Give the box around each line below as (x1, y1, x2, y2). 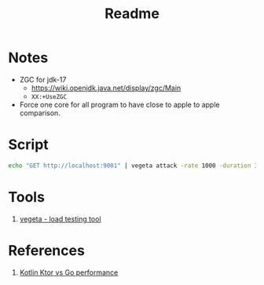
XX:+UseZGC (31, 93, 68, 100)
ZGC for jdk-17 (19, 75, 67, 84)
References (8, 241, 85, 259)
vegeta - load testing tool (19, 214, 101, 224)
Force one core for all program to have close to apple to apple (19, 100, 220, 109)
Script (8, 136, 49, 154)
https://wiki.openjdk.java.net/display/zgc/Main (31, 83, 181, 93)
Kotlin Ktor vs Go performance (19, 268, 119, 277)
